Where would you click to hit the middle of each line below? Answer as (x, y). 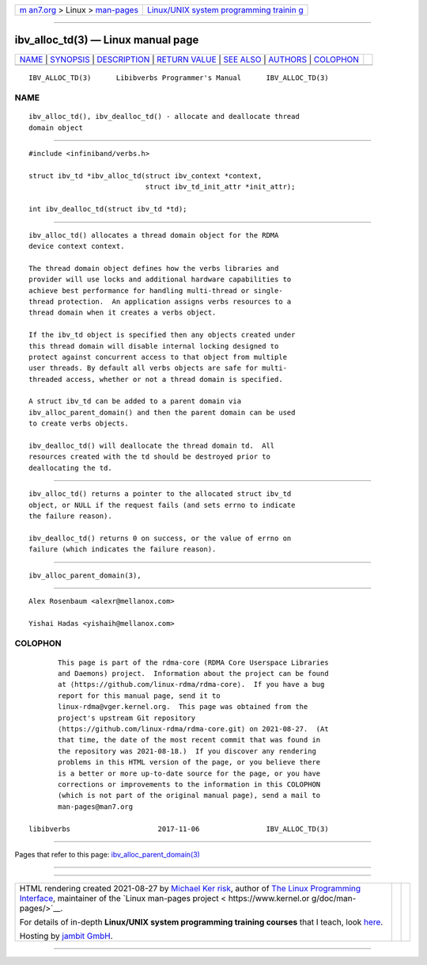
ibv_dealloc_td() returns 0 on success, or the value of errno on (160, 538)
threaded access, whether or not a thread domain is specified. (156, 379)
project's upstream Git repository (127, 718)
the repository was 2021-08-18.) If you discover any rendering (187, 751)
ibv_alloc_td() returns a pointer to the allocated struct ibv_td (160, 494)
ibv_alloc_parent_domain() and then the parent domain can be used (162, 412)
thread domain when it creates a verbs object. (123, 313)
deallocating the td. (70, 468)
